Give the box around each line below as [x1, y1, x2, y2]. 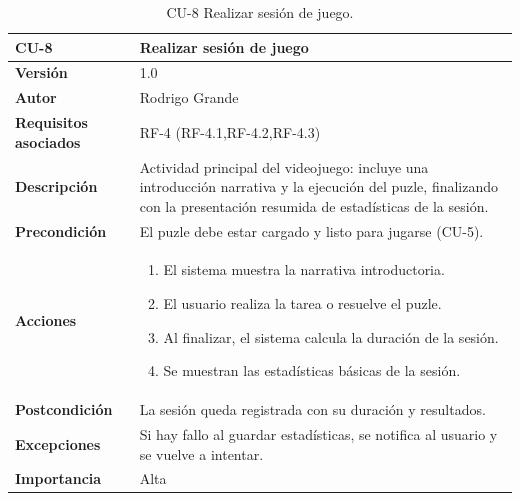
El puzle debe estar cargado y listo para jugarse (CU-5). [139, 220, 484, 241]
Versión [15, 62, 68, 83]
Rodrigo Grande [139, 87, 239, 108]
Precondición [15, 220, 107, 241]
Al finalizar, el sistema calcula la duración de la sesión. [163, 326, 499, 347]
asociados [15, 131, 81, 152]
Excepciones [15, 433, 101, 454]
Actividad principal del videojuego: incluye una [139, 156, 429, 177]
